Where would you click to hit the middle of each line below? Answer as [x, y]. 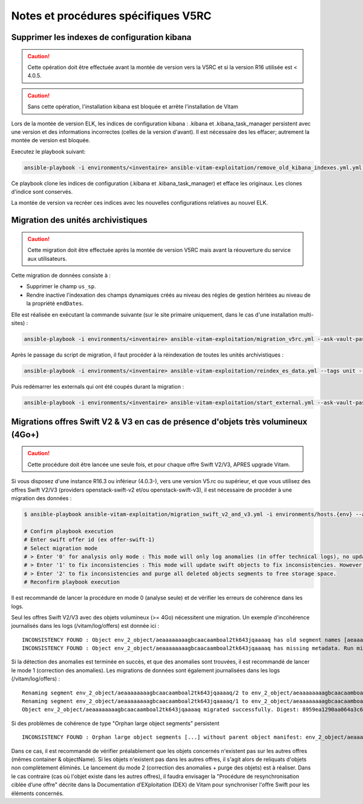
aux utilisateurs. [47, 259]
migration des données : [41, 498]
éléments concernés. [38, 793]
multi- [306, 314]
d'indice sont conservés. [42, 192]
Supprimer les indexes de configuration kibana [101, 37]
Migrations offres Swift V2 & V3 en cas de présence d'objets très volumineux [159, 422]
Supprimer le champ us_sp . [61, 286]
